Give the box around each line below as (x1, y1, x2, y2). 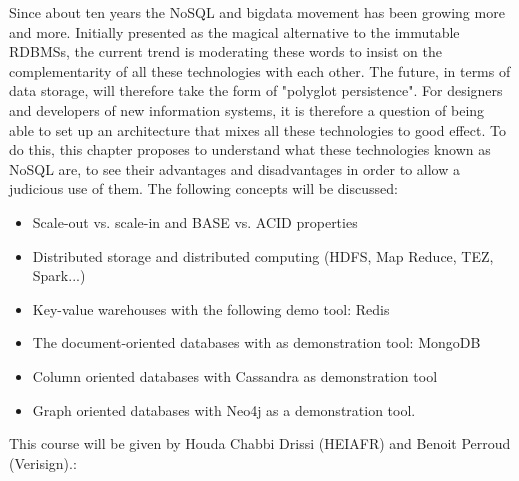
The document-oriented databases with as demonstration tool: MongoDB (32, 332, 481, 353)
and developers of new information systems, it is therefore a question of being (9, 99, 485, 120)
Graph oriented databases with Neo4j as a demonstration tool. (32, 399, 416, 420)
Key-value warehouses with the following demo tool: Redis (32, 298, 390, 319)
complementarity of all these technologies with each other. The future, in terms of (9, 60, 511, 81)
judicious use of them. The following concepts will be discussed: (9, 178, 398, 199)
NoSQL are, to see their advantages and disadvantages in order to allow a (9, 158, 460, 179)
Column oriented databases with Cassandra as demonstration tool (32, 365, 438, 386)
